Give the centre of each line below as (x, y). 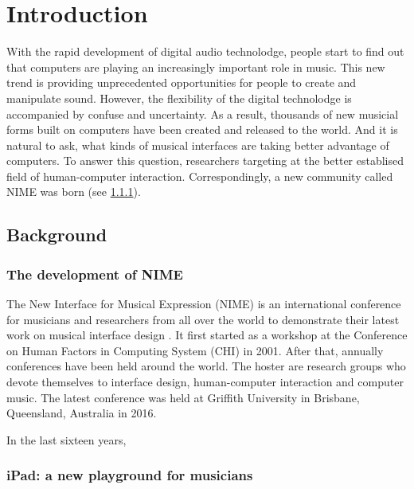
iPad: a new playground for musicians (130, 475)
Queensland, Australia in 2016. (82, 413)
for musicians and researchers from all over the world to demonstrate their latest (203, 319)
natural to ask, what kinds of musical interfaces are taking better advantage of (198, 145)
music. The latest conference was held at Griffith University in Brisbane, (183, 397)
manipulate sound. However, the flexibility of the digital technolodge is (179, 98)
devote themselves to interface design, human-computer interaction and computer (205, 382)
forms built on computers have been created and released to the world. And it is (202, 129)
